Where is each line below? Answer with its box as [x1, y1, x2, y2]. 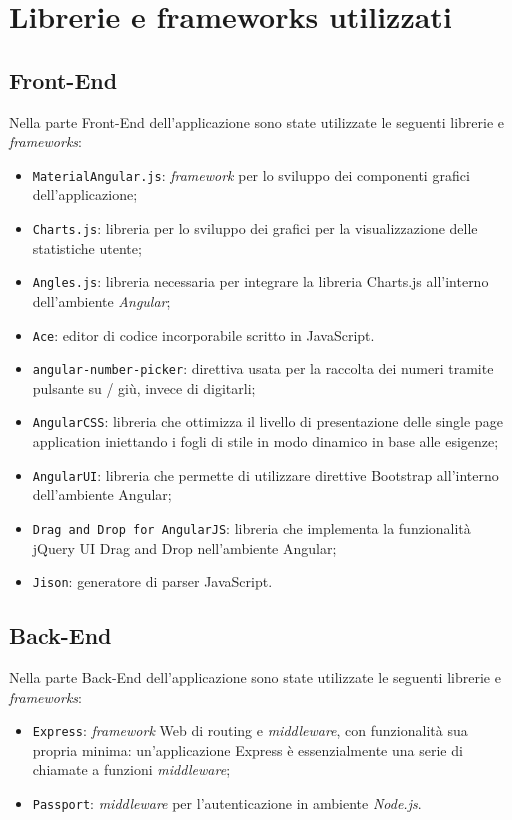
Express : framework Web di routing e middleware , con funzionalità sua [32, 720, 468, 741]
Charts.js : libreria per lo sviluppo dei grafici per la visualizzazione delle [32, 218, 478, 239]
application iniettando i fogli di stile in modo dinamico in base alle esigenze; [32, 431, 499, 452]
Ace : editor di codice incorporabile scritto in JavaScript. [32, 324, 375, 345]
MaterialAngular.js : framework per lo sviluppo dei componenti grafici [32, 164, 470, 185]
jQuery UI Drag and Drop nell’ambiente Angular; [32, 537, 337, 558]
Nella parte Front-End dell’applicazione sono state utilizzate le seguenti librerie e [9, 111, 505, 132]
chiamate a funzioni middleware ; [32, 759, 231, 780]
